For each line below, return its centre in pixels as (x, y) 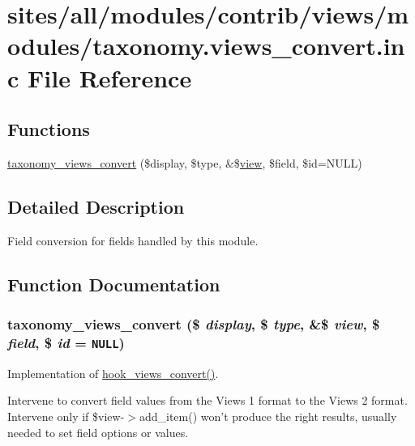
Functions (49, 129)
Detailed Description (96, 206)
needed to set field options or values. (98, 432)
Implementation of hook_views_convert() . (113, 373)
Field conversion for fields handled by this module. (133, 240)
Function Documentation (114, 284)
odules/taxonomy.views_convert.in (206, 46)
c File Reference (100, 77)
